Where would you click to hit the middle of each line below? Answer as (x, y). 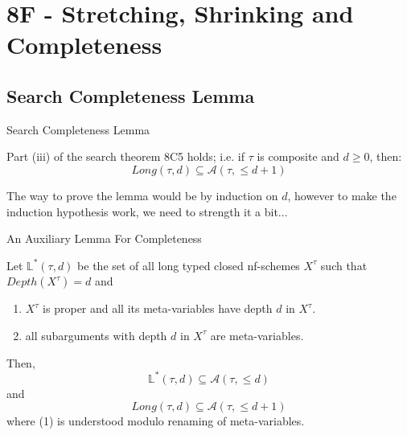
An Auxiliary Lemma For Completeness (104, 238)
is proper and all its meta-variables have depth (158, 308)
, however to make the (342, 195)
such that (344, 265)
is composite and (298, 156)
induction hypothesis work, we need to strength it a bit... (147, 211)
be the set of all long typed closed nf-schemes (189, 265)
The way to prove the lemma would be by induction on (142, 195)
